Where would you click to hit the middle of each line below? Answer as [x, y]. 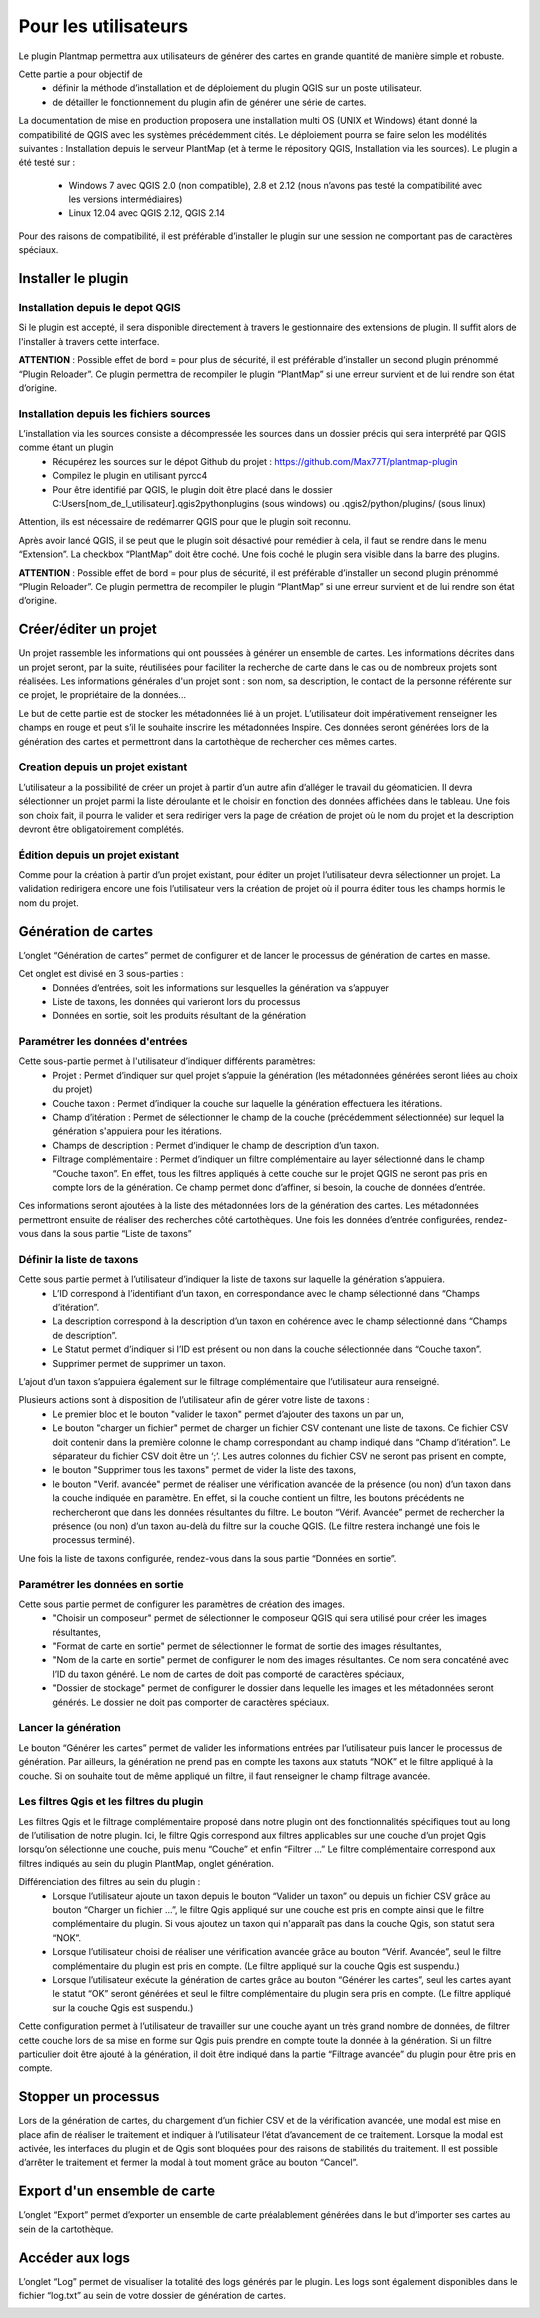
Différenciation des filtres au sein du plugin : [109, 1882]
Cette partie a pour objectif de [81, 74]
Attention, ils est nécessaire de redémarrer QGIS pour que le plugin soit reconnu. [185, 522]
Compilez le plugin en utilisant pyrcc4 [130, 476]
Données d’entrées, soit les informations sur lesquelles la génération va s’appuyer [221, 987]
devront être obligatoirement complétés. [101, 829]
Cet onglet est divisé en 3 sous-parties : [101, 974]
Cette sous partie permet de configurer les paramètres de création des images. [181, 1604]
